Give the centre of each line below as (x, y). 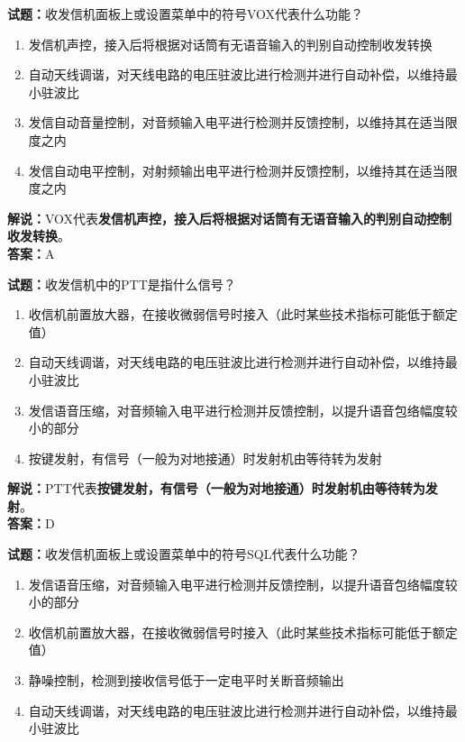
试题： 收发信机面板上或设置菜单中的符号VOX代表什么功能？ (186, 14)
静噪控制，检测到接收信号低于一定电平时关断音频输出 (186, 680)
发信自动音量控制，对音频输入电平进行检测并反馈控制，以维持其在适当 (237, 122)
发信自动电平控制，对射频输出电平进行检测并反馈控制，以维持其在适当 (237, 170)
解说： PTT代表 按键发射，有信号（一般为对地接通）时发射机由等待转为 (216, 488)
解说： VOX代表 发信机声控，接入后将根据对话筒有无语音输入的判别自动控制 (230, 218)
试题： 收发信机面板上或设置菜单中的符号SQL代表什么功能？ (184, 554)
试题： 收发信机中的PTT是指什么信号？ (122, 284)
